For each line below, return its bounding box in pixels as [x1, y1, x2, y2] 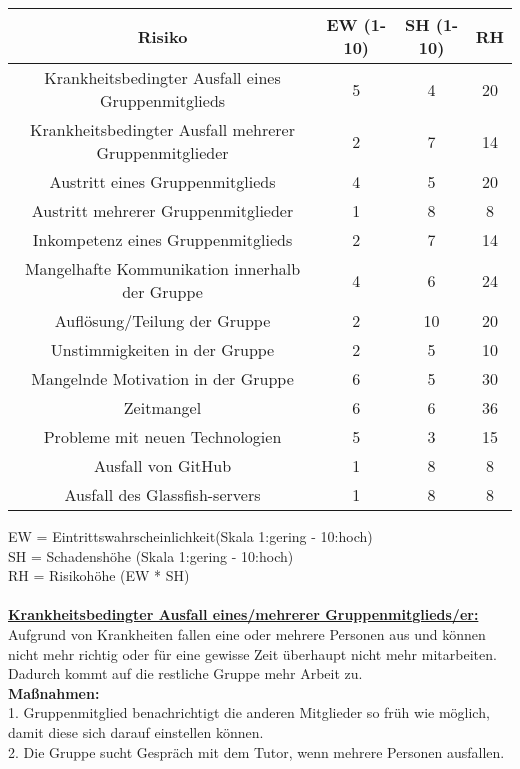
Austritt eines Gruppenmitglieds [49, 170, 276, 193]
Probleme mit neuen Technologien [43, 425, 282, 448]
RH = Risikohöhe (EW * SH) [8, 565, 190, 586]
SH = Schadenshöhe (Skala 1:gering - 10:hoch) [8, 545, 294, 566]
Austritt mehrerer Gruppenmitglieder [31, 199, 294, 222]
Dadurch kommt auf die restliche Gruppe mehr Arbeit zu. [8, 663, 363, 684]
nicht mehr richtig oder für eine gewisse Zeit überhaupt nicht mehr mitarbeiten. [8, 643, 497, 664]
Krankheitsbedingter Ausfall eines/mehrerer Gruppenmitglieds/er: [8, 604, 479, 625]
